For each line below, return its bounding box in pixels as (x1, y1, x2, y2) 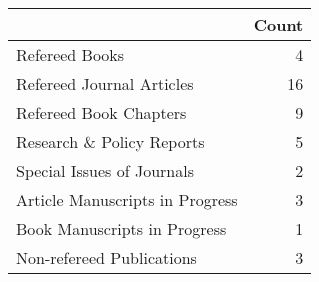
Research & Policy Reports (16, 130, 205, 153)
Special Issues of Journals (16, 159, 194, 182)
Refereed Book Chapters (16, 101, 187, 124)
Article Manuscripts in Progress (16, 188, 238, 211)
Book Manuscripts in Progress (16, 217, 227, 240)
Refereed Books (16, 43, 125, 66)
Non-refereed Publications (16, 246, 197, 269)
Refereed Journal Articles (16, 72, 194, 95)
